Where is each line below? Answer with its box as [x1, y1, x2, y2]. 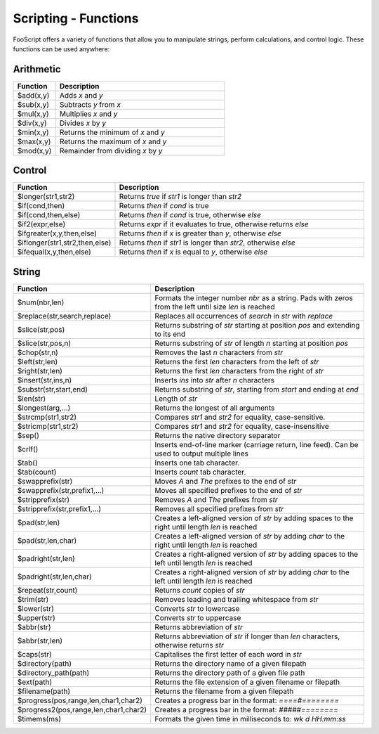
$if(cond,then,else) [17, 210, 81, 220]
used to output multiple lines [154, 449, 249, 458]
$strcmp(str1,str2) [17, 412, 77, 422]
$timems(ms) [17, 714, 62, 723]
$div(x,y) [17, 118, 47, 128]
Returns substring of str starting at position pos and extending [154, 320, 360, 330]
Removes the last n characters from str [154, 347, 284, 357]
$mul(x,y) [17, 109, 49, 119]
